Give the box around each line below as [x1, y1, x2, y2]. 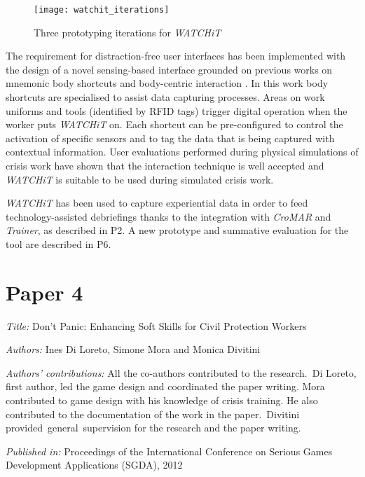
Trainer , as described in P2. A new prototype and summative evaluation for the [6, 223, 349, 237]
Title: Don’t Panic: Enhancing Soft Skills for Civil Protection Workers [6, 318, 307, 333]
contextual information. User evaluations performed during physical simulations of [6, 144, 359, 159]
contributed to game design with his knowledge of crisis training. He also [6, 393, 318, 408]
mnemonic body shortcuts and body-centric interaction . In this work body [6, 76, 329, 90]
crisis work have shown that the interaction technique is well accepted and [6, 158, 324, 172]
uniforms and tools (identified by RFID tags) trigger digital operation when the [6, 103, 347, 118]
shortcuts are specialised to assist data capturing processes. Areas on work [6, 90, 325, 104]
